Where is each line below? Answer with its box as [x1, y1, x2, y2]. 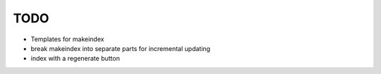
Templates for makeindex [30, 35, 104, 43]
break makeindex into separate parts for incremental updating [30, 44, 211, 52]
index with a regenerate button [30, 54, 120, 63]
